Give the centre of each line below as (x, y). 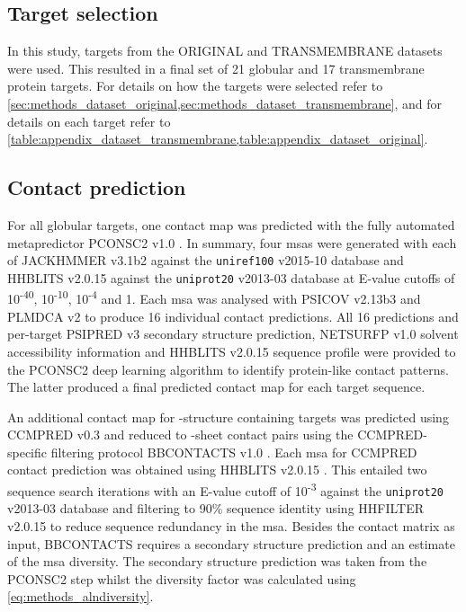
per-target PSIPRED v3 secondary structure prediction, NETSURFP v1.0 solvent (233, 334)
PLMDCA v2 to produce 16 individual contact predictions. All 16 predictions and (233, 316)
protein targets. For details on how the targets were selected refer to (195, 86)
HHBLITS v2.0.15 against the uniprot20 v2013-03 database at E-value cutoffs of (231, 277)
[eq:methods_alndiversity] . (81, 596)
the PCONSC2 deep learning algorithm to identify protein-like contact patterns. (228, 369)
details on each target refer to (89, 121)
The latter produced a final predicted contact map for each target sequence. (216, 387)
